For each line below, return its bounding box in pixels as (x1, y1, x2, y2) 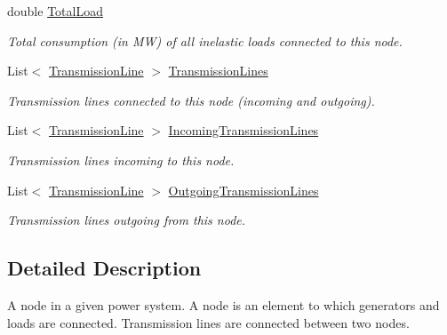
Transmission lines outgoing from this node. (7, 211, 246, 229)
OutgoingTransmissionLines (168, 180, 319, 199)
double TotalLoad (7, 2, 103, 20)
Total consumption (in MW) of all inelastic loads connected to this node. (7, 31, 403, 50)
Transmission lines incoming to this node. (7, 150, 235, 169)
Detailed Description (7, 254, 202, 282)
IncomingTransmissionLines (168, 121, 319, 140)
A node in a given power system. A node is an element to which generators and (7, 295, 440, 314)
